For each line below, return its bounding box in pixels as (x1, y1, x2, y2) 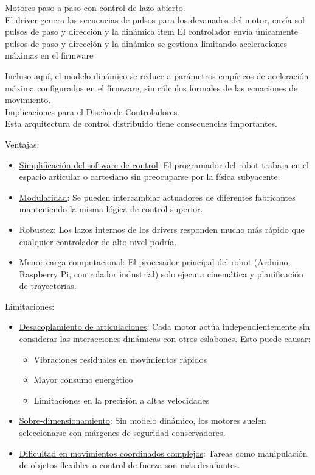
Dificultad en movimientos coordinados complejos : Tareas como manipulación (19, 446, 308, 459)
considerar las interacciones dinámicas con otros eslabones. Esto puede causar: (19, 332, 311, 345)
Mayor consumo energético (33, 373, 133, 386)
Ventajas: (5, 137, 40, 150)
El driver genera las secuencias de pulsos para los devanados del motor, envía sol (5, 13, 305, 26)
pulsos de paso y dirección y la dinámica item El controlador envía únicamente (5, 25, 298, 38)
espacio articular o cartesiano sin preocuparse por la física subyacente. (19, 170, 280, 183)
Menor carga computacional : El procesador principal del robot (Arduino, (19, 255, 291, 268)
